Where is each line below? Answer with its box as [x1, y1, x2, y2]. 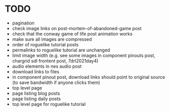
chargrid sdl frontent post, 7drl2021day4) [12, 58, 99, 64]
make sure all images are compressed [12, 36, 92, 42]
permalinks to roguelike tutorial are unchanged [12, 47, 110, 53]
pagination [12, 20, 35, 26]
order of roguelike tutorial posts [12, 41, 79, 47]
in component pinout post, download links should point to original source [12, 74, 165, 80]
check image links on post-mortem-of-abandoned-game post [12, 25, 142, 31]
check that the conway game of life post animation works [12, 31, 133, 37]
